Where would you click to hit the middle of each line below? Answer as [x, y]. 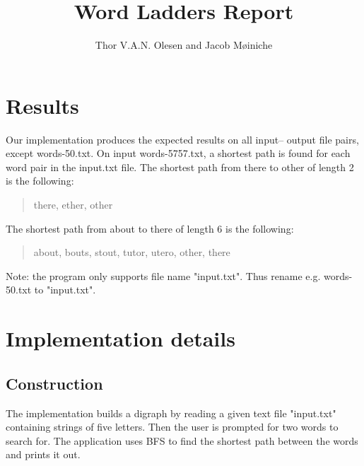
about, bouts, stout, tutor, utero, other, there [132, 252]
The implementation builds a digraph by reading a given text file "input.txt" [171, 413]
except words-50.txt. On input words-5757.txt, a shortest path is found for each [178, 153]
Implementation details [121, 338]
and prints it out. [43, 454]
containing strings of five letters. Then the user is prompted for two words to [172, 427]
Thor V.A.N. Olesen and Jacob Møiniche [184, 45]
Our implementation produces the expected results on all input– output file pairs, [182, 139]
